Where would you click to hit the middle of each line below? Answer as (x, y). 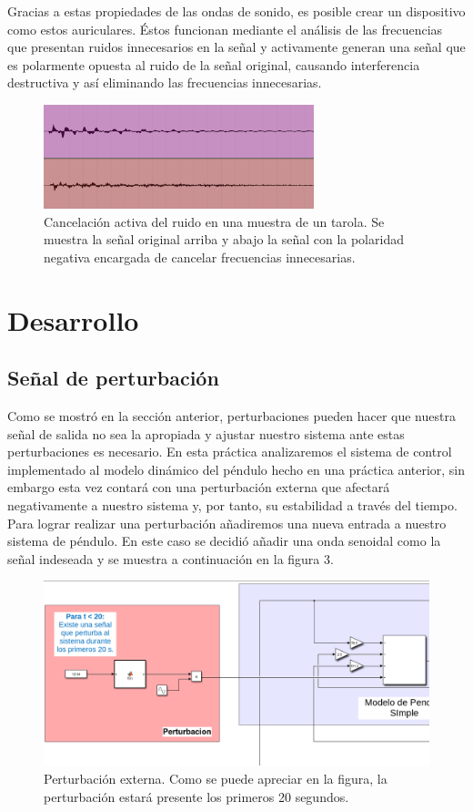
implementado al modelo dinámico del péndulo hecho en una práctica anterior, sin (236, 469)
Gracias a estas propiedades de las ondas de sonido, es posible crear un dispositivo (236, 11)
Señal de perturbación (113, 378)
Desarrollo (73, 319)
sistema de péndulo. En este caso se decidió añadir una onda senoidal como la (224, 541)
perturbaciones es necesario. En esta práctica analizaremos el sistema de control (230, 452)
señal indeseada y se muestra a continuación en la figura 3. (171, 558)
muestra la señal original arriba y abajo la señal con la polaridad (224, 239)
